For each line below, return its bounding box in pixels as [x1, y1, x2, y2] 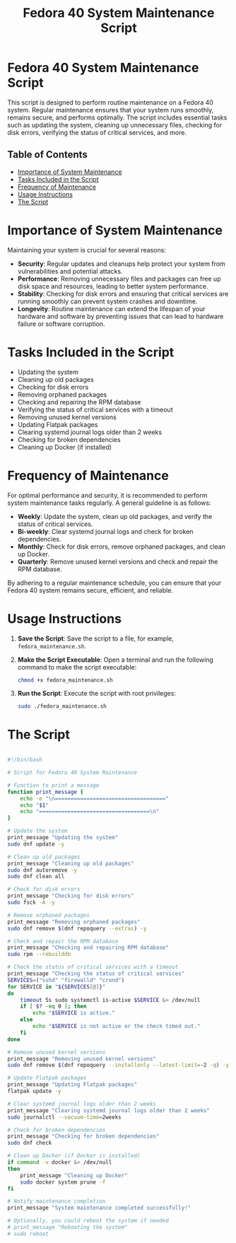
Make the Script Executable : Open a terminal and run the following [17, 655, 213, 664]
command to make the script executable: [17, 663, 137, 671]
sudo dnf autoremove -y [7, 866, 78, 874]
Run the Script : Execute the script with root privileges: [17, 689, 177, 698]
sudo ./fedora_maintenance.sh [17, 703, 107, 710]
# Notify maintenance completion [7, 1198, 106, 1205]
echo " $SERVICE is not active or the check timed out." [33, 1023, 201, 1030]
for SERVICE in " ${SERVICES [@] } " [7, 983, 106, 991]
